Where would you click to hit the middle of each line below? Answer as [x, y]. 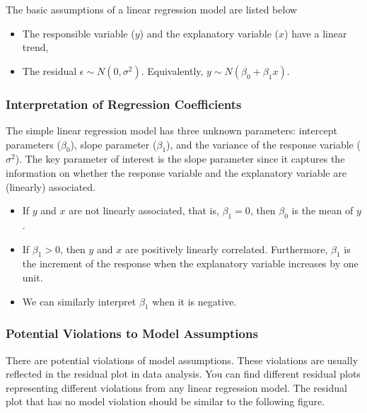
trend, [35, 47]
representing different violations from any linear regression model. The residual [176, 387]
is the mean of [322, 210]
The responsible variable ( [78, 33]
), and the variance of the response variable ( [263, 144]
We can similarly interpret [79, 301]
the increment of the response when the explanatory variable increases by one [190, 263]
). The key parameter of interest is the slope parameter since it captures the [180, 159]
